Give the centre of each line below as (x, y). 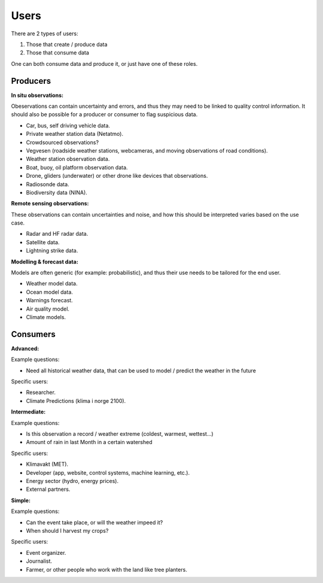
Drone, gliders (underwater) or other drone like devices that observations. (117, 176)
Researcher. (41, 393)
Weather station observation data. (68, 159)
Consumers (33, 334)
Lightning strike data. (52, 251)
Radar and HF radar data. (57, 234)
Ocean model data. (49, 292)
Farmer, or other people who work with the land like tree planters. (107, 569)
